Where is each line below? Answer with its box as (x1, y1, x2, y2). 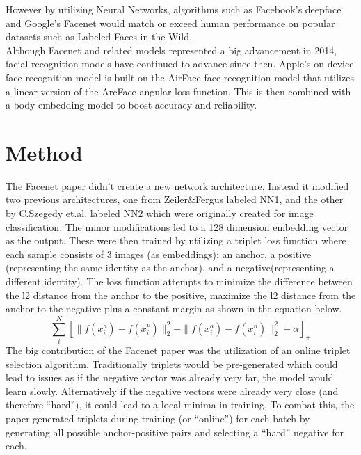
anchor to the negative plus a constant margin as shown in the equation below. (6, 301, 342, 316)
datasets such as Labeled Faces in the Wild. (6, 29, 192, 44)
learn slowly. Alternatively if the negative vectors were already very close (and (6, 383, 339, 398)
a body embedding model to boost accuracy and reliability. (6, 97, 257, 112)
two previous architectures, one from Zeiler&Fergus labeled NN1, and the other (6, 192, 344, 207)
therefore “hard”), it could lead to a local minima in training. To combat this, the (6, 397, 355, 412)
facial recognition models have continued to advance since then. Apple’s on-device (6, 56, 354, 71)
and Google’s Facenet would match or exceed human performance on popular (6, 15, 335, 30)
